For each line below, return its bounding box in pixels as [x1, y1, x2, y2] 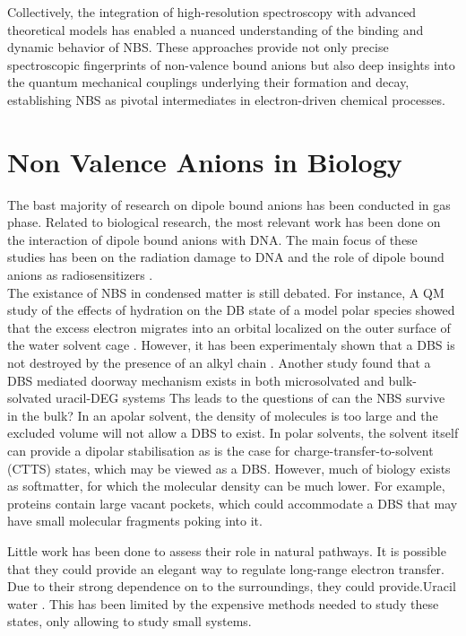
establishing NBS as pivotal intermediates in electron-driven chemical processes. [7, 90, 445, 109]
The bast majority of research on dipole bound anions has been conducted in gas [7, 195, 451, 213]
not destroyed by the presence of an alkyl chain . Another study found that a [7, 353, 431, 372]
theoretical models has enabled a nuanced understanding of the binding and [7, 20, 424, 39]
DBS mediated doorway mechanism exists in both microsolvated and [7, 370, 384, 389]
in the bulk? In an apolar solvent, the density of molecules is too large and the [7, 405, 438, 424]
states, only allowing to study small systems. [7, 612, 252, 631]
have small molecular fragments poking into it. [7, 511, 263, 530]
